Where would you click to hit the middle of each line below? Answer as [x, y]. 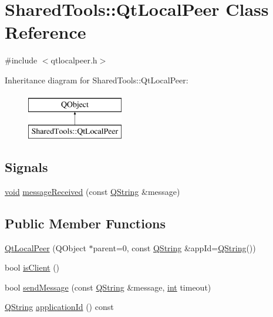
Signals [26, 167]
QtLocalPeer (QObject [45, 247]
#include [21, 60]
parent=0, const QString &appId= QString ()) [174, 247]
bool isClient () [32, 267]
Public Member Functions [85, 223]
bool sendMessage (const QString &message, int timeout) [108, 287]
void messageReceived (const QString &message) [92, 191]
